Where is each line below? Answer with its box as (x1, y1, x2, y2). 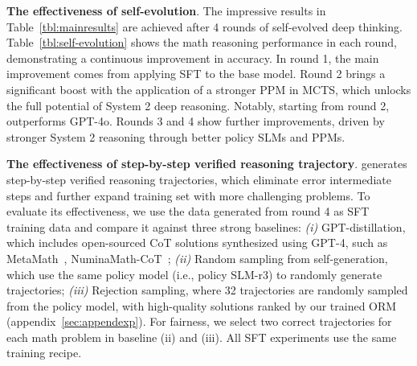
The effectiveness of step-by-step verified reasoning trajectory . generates (6, 155, 407, 172)
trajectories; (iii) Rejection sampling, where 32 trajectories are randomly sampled (6, 282, 408, 298)
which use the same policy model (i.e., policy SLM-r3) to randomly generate (6, 265, 382, 282)
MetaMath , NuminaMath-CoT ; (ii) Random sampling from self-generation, (6, 249, 388, 266)
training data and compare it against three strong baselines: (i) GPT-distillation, (6, 218, 406, 235)
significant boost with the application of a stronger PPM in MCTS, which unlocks (6, 80, 411, 97)
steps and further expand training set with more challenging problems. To (6, 187, 370, 204)
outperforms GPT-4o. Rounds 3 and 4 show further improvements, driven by (6, 113, 385, 130)
